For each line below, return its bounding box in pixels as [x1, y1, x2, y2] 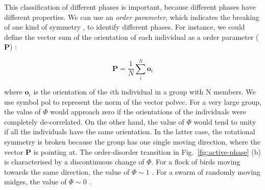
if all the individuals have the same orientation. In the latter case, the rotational [4, 126, 255, 137]
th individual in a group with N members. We [112, 86, 256, 97]
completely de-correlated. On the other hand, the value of [4, 116, 184, 127]
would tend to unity [194, 116, 256, 127]
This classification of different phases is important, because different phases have [4, 2, 256, 12]
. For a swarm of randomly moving [152, 166, 260, 177]
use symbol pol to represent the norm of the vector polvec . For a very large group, [4, 96, 261, 107]
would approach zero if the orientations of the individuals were [50, 106, 246, 117]
